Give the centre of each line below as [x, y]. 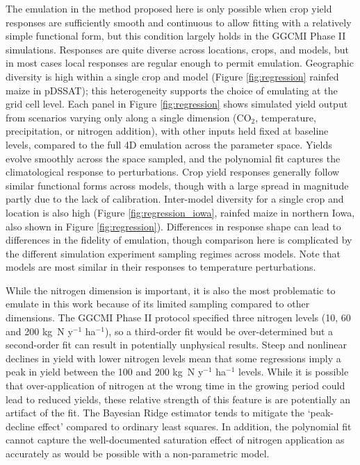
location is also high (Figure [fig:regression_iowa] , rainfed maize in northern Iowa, [180, 212]
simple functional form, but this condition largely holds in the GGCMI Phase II [176, 36]
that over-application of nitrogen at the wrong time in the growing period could [175, 386]
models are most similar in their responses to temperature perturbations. [161, 267]
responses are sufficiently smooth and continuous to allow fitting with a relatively [179, 22]
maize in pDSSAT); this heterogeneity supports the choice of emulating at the [172, 90]
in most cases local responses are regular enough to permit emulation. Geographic [180, 63]
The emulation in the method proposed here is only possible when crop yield [169, 8]
